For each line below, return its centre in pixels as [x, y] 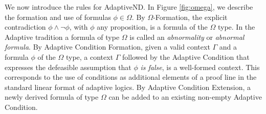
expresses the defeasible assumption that [68, 67]
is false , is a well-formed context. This [200, 67]
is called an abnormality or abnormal [187, 37]
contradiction [25, 27]
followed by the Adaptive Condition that [186, 56]
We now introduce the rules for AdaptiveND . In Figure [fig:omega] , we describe [129, 7]
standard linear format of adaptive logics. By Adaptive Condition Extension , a [128, 87]
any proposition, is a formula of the [152, 27]
